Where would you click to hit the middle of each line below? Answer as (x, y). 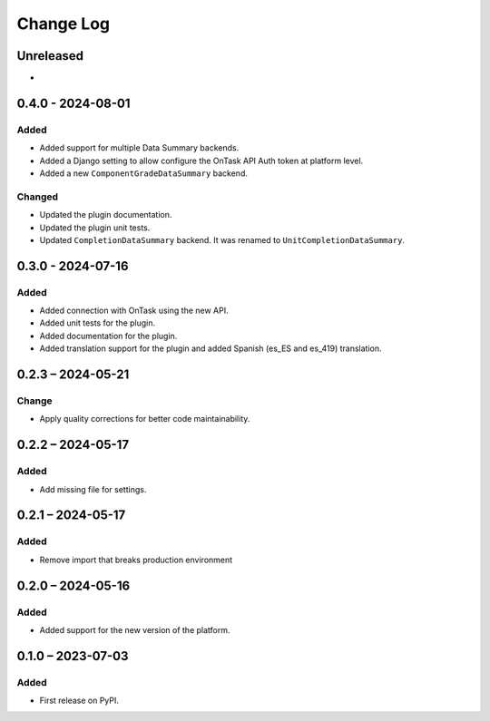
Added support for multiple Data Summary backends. (139, 148)
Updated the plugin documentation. (106, 215)
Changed (38, 197)
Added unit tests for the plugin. (98, 323)
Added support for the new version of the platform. (135, 629)
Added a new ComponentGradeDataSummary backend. (144, 173)
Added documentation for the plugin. (108, 336)
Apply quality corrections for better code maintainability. (145, 419)
